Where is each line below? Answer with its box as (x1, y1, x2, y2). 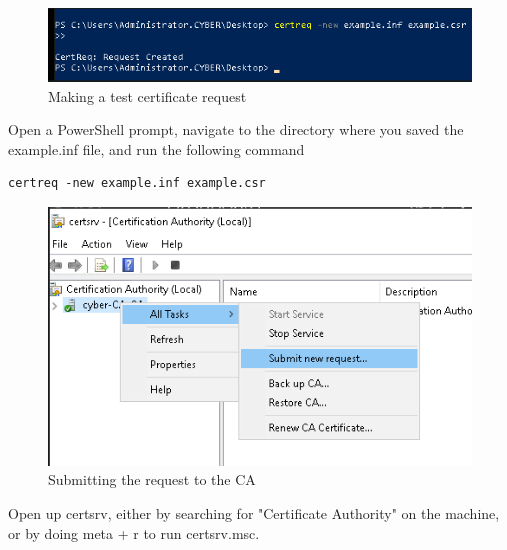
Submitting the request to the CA (48, 469, 256, 490)
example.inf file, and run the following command (8, 138, 305, 159)
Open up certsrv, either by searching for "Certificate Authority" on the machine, (8, 502, 500, 523)
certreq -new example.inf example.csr (8, 176, 266, 191)
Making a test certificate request (48, 85, 247, 106)
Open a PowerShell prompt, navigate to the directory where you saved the (8, 119, 464, 140)
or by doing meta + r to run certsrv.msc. (8, 522, 260, 543)
